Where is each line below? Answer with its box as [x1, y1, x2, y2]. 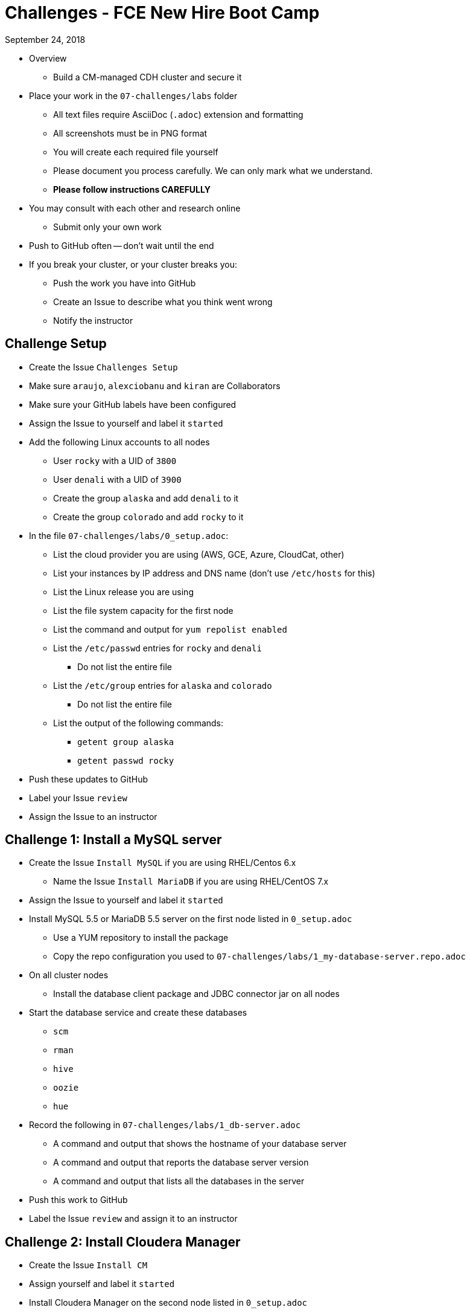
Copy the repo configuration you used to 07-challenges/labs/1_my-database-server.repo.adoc [53, 951, 466, 962]
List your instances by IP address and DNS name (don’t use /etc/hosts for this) [53, 567, 375, 578]
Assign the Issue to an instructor [29, 811, 157, 822]
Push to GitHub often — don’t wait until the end [29, 240, 214, 251]
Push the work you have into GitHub [53, 277, 196, 288]
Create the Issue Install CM [29, 1260, 148, 1271]
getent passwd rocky [77, 755, 174, 766]
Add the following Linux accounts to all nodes [29, 436, 210, 447]
